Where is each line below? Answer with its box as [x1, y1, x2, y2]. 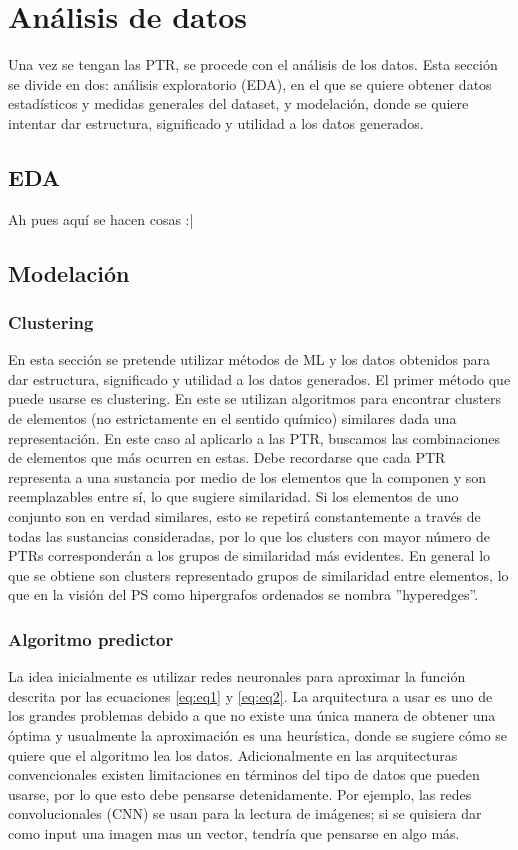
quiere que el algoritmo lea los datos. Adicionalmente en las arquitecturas [8, 744, 458, 765]
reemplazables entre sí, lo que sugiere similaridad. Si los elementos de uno [8, 486, 459, 507]
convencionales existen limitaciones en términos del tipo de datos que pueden [8, 764, 480, 785]
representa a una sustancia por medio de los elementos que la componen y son [8, 466, 487, 487]
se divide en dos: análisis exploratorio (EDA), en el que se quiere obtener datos [8, 73, 492, 94]
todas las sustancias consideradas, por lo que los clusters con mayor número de [8, 525, 490, 546]
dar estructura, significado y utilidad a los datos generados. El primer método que [8, 368, 511, 389]
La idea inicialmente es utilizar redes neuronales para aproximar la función [8, 666, 466, 687]
